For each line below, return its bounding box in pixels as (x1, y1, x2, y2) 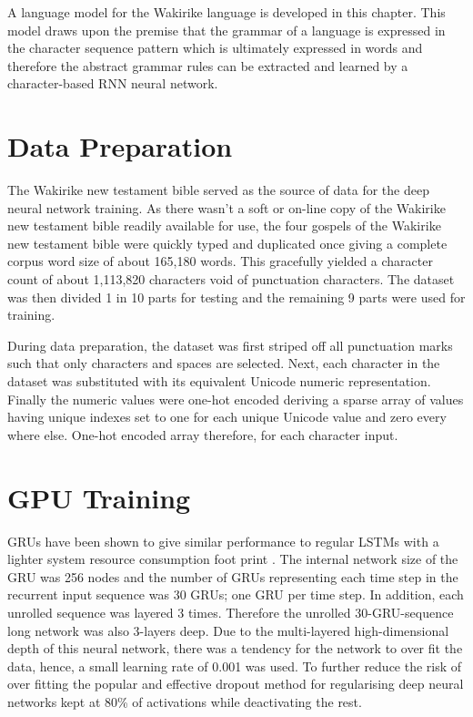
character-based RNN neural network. (7, 74, 218, 93)
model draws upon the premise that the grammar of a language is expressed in (7, 20, 446, 39)
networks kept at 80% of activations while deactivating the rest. (7, 691, 362, 711)
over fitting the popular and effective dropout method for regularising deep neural (7, 674, 464, 693)
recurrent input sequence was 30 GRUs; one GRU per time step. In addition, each (7, 585, 464, 604)
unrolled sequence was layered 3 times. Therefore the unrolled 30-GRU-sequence (7, 602, 454, 621)
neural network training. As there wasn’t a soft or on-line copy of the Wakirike (7, 198, 446, 217)
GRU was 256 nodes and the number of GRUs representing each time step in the (7, 567, 458, 586)
